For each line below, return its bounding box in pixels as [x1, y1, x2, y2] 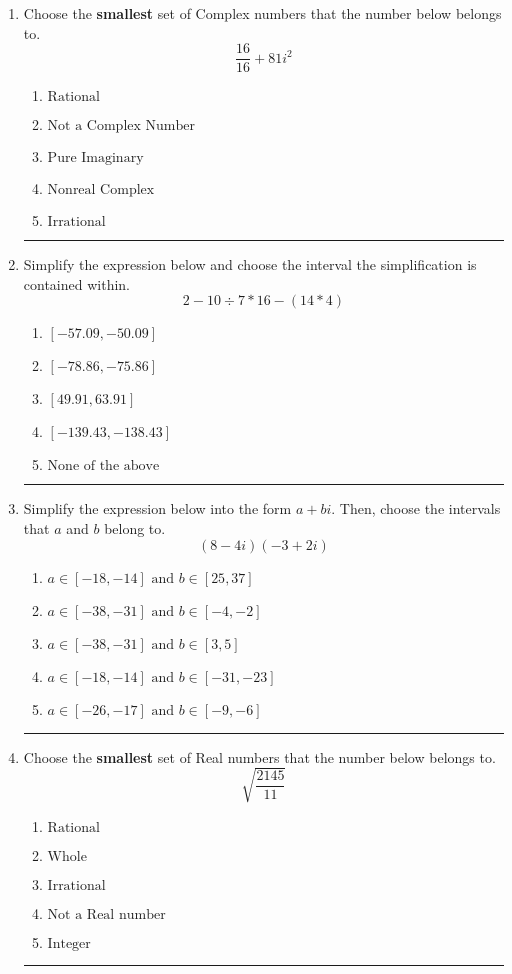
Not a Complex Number [47, 119, 195, 134]
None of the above [47, 459, 160, 474]
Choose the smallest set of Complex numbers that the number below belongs [23, 3, 502, 23]
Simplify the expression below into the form [23, 498, 292, 519]
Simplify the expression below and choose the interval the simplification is [23, 254, 477, 275]
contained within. [23, 273, 130, 294]
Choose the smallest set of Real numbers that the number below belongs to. [23, 746, 496, 767]
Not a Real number [47, 907, 166, 922]
